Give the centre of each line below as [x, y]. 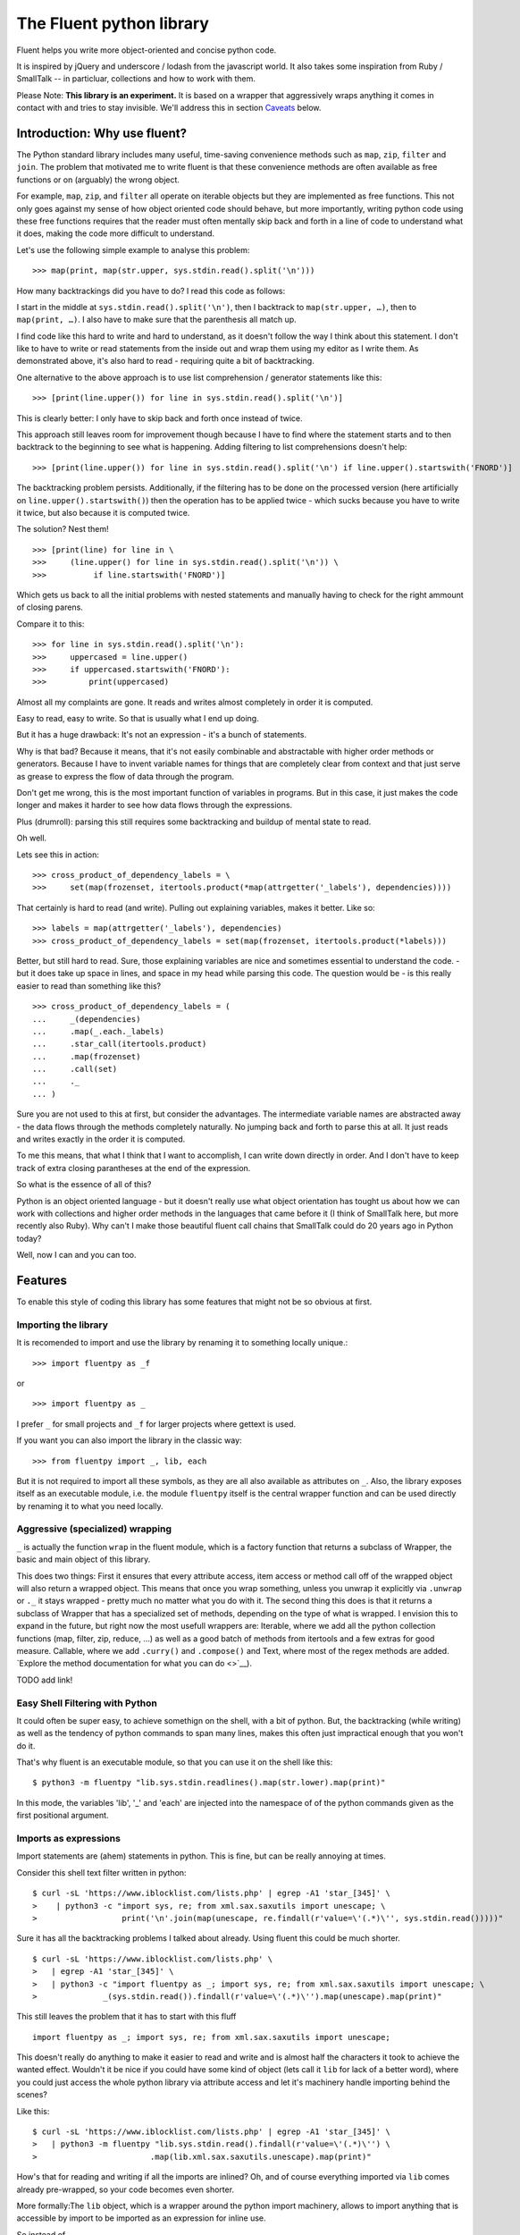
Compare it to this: [50, 624]
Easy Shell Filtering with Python [87, 1703]
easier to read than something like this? [89, 986]
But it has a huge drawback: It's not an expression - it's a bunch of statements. [162, 735]
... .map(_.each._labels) [99, 1031]
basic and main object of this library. [84, 1559]
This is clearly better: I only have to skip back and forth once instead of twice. [159, 418]
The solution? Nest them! [63, 529]
